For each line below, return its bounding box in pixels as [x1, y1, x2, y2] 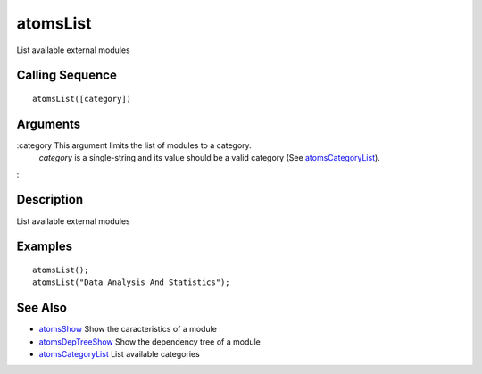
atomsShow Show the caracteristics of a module [38, 324, 218, 335]
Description [16, 192, 84, 207]
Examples [16, 239, 73, 254]
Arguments [16, 116, 81, 131]
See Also [16, 300, 67, 316]
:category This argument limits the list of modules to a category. [16, 139, 252, 151]
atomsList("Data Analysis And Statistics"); [32, 278, 231, 287]
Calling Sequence [16, 68, 118, 83]
